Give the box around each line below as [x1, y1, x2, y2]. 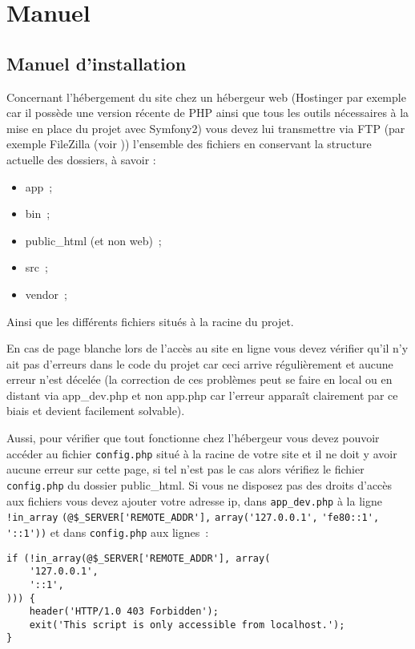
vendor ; [25, 285, 67, 302]
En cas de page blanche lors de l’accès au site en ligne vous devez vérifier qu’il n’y [6, 340, 409, 357]
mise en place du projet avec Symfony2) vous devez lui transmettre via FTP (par [6, 119, 405, 136]
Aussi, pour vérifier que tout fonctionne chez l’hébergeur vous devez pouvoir [6, 429, 380, 446]
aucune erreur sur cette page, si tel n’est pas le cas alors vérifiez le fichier [6, 461, 365, 478]
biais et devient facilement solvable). [6, 402, 185, 419]
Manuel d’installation [6, 50, 187, 75]
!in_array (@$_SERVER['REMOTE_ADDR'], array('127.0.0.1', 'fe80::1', [6, 512, 380, 524]
